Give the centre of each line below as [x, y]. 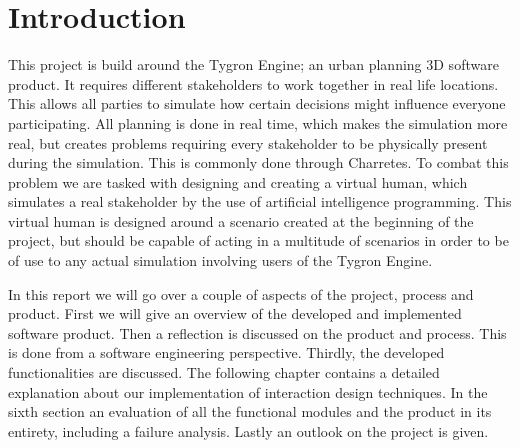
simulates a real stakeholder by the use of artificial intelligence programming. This [260, 201]
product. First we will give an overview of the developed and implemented [235, 313]
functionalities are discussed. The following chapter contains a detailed [224, 372]
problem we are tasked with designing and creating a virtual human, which [238, 181]
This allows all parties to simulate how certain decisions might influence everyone [257, 103]
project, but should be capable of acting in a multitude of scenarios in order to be [258, 240]
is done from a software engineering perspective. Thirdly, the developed [226, 352]
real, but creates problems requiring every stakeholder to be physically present [248, 142]
